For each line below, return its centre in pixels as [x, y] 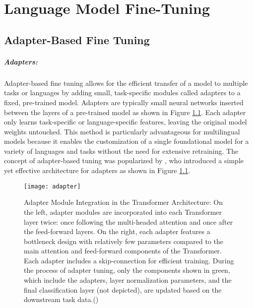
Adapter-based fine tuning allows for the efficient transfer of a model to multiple [126, 83]
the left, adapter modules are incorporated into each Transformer [123, 212]
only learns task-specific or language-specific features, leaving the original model [126, 122]
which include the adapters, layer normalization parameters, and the [128, 280]
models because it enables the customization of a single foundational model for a [126, 141]
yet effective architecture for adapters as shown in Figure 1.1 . [97, 170]
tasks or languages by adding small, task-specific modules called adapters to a [122, 92]
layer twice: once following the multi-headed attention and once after [128, 221]
